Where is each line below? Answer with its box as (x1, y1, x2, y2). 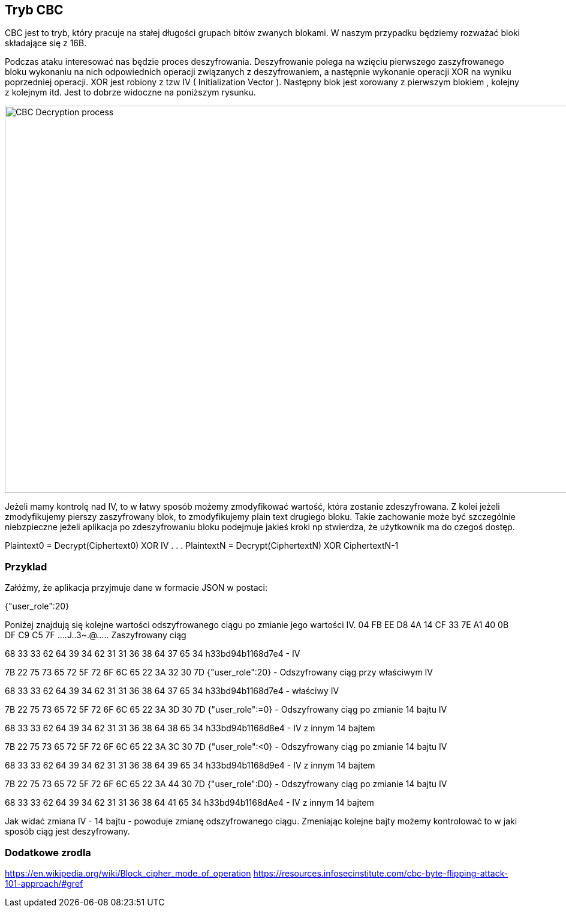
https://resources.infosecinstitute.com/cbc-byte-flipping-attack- (253, 868, 508, 878)
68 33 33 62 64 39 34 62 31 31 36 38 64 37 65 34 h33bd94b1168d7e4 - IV (5, 648, 300, 659)
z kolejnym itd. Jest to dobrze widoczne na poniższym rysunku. (5, 87, 256, 98)
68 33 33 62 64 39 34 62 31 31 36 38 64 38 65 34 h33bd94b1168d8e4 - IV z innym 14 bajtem (5, 723, 375, 734)
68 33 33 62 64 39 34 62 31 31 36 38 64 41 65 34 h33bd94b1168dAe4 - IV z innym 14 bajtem (5, 797, 374, 808)
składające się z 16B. (5, 38, 87, 49)
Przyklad (5, 560, 47, 573)
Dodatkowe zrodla (5, 846, 91, 859)
